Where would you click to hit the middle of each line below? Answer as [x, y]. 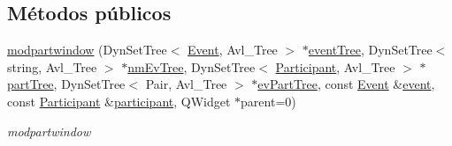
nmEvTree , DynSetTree [192, 66]
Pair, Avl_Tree [186, 84]
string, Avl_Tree [52, 66]
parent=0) [268, 101]
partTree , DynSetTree [66, 84]
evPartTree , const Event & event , [346, 84]
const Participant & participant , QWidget [119, 101]
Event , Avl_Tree [233, 50]
